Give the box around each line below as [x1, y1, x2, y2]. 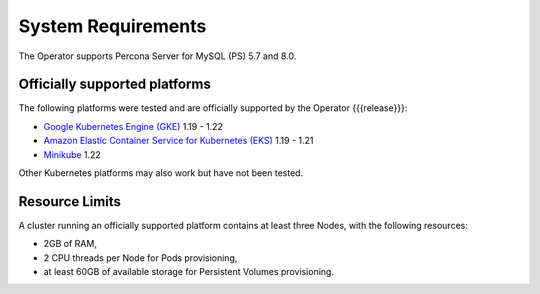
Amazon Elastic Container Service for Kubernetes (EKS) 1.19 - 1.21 [43, 135, 314, 147]
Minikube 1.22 [43, 148, 102, 160]
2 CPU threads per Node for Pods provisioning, [43, 251, 238, 264]
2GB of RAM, [43, 238, 97, 250]
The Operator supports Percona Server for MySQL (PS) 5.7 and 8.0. [18, 50, 297, 62]
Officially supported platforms [18, 76, 212, 93]
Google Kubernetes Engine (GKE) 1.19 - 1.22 [43, 120, 224, 132]
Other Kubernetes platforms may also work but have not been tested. [18, 167, 304, 179]
